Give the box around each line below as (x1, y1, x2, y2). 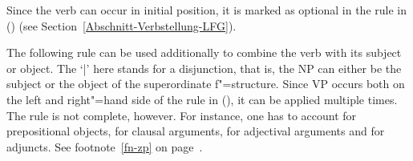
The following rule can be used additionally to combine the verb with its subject (6, 44, 402, 61)
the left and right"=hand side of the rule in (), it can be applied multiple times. (6, 91, 398, 107)
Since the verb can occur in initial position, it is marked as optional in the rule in (6, 2, 407, 18)
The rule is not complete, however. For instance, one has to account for (6, 107, 357, 123)
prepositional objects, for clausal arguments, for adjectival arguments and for (6, 123, 385, 139)
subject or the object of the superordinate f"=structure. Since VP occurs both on (6, 75, 405, 92)
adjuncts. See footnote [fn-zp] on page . (6, 138, 203, 155)
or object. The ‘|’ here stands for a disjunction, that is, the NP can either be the (6, 59, 402, 76)
